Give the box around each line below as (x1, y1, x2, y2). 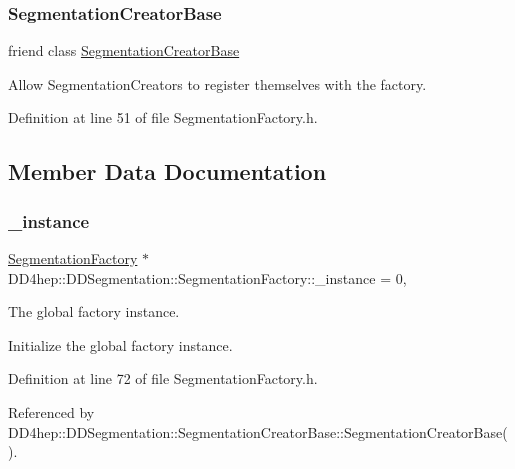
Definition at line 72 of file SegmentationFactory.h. (8, 368, 318, 389)
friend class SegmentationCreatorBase (8, 40, 240, 61)
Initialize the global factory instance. (8, 334, 233, 355)
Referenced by (8, 401, 95, 422)
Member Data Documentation (8, 156, 327, 187)
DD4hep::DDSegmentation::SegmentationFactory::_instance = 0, (8, 267, 407, 288)
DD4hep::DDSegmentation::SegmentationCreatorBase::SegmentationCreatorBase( (8, 421, 508, 442)
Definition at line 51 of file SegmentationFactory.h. (8, 107, 318, 128)
